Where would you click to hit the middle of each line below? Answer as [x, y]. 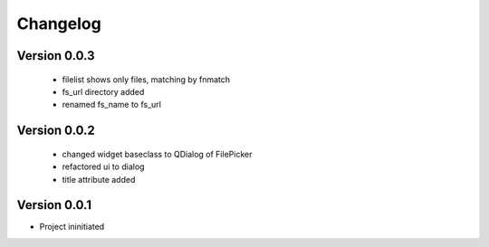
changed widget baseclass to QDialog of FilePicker [157, 154]
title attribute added [99, 179]
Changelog [59, 24]
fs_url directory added [103, 91]
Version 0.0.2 [56, 131]
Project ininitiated [72, 227]
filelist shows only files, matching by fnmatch [146, 79]
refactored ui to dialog [103, 166]
